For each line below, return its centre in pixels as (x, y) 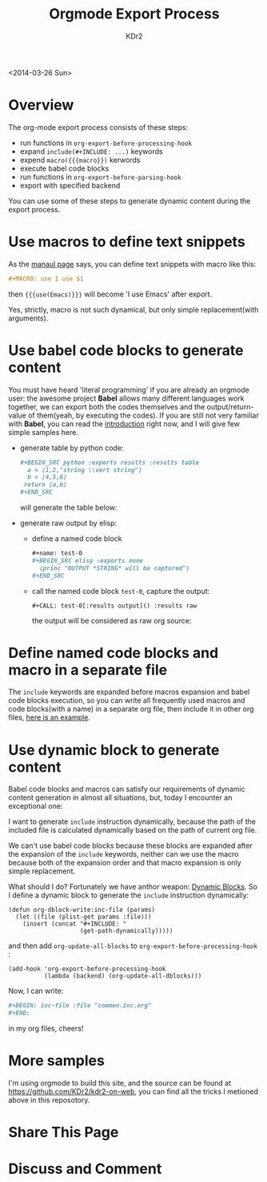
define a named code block (77, 539)
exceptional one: (36, 806)
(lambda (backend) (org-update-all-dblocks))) (123, 976)
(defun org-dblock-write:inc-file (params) (82, 910)
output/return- (230, 406)
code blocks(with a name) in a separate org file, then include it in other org (131, 709)
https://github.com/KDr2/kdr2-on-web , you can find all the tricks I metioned (133, 1091)
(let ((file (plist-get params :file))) (84, 917)
